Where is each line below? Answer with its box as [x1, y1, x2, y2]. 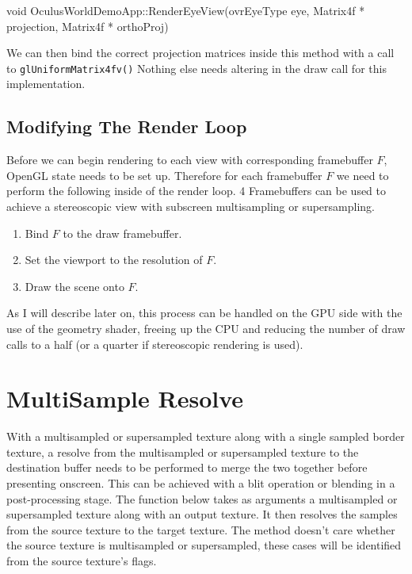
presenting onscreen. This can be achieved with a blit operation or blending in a [6, 475, 395, 492]
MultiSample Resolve [6, 382, 244, 415]
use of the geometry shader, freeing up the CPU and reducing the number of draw [6, 320, 406, 336]
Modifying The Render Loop [6, 114, 247, 139]
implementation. [6, 75, 86, 92]
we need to [336, 166, 389, 183]
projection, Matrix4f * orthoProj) [6, 17, 169, 34]
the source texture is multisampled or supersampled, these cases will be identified [6, 537, 402, 553]
